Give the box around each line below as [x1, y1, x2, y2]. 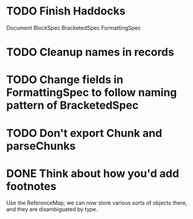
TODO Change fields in [6, 73, 123, 87]
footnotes [6, 179, 57, 193]
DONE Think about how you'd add [6, 167, 180, 180]
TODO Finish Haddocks [6, 4, 126, 18]
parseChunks [6, 139, 76, 153]
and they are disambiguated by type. [6, 206, 98, 213]
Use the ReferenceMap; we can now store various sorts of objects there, [6, 199, 188, 206]
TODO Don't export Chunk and [6, 126, 162, 140]
